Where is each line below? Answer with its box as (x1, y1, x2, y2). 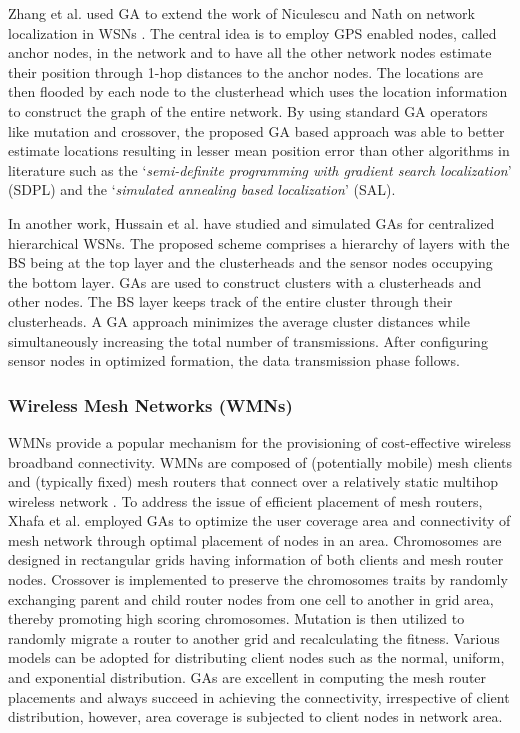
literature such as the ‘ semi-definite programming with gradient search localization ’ (8, 159, 512, 180)
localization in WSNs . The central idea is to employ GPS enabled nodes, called (8, 22, 497, 43)
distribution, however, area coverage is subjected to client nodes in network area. (8, 706, 503, 727)
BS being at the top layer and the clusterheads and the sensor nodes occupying (8, 252, 493, 273)
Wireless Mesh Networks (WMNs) (8, 392, 293, 417)
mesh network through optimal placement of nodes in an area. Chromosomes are (8, 529, 502, 550)
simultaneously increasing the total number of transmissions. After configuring (8, 330, 488, 351)
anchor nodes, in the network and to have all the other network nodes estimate (8, 42, 492, 63)
